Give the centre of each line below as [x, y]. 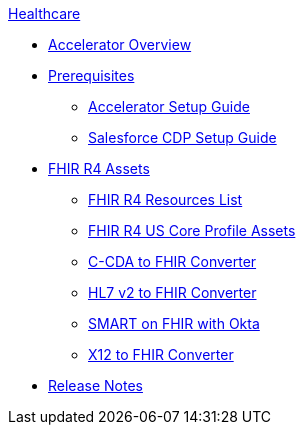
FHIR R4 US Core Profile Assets [192, 230]
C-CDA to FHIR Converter [172, 261]
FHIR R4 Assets [99, 168]
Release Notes [95, 385]
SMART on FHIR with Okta [174, 323]
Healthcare [44, 13]
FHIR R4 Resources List [165, 199]
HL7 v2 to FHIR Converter [172, 292]
